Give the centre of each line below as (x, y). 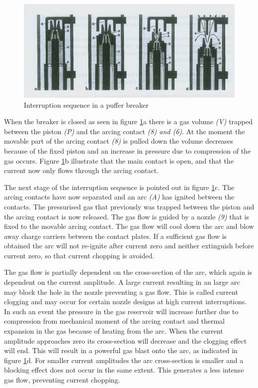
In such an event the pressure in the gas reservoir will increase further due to (121, 311)
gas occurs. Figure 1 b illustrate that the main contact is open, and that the (119, 160)
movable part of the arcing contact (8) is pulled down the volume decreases (119, 141)
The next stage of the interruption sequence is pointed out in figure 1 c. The (119, 187)
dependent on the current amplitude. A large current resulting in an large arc (122, 282)
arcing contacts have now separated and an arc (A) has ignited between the (119, 197)
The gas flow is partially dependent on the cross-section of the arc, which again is (128, 272)
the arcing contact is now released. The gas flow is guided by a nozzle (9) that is (127, 216)
